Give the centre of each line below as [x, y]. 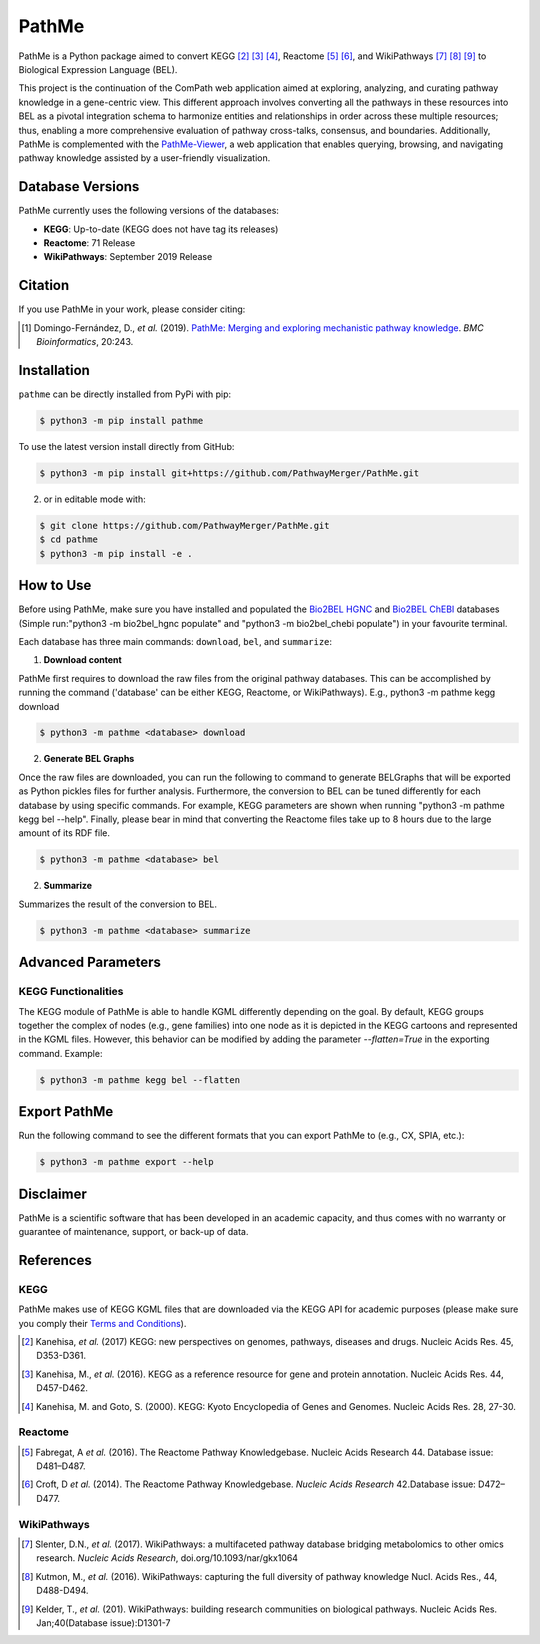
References [55, 1260]
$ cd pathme [69, 539]
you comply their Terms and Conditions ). [102, 1323]
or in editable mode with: [94, 499]
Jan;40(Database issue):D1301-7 [103, 1622]
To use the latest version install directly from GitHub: [126, 446]
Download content [82, 660]
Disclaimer [52, 1193]
